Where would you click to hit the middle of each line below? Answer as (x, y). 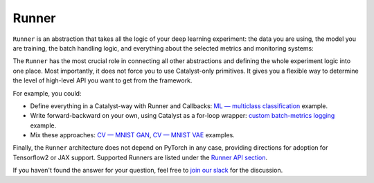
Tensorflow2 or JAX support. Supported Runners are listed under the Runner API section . (140, 157)
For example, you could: (47, 93)
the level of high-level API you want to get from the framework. (103, 80)
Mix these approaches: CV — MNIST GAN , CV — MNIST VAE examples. (132, 135)
